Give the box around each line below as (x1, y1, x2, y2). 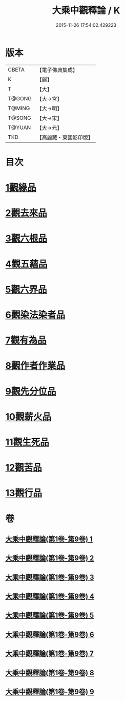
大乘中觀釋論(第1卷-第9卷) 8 (5, 668, 94, 677)
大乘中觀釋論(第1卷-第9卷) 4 (5, 592, 95, 601)
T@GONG (8, 95, 32, 102)
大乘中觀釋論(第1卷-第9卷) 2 (5, 554, 94, 563)
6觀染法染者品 (5, 309, 66, 320)
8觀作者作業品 (5, 360, 66, 372)
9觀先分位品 (5, 385, 56, 397)
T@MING (8, 104, 30, 112)
